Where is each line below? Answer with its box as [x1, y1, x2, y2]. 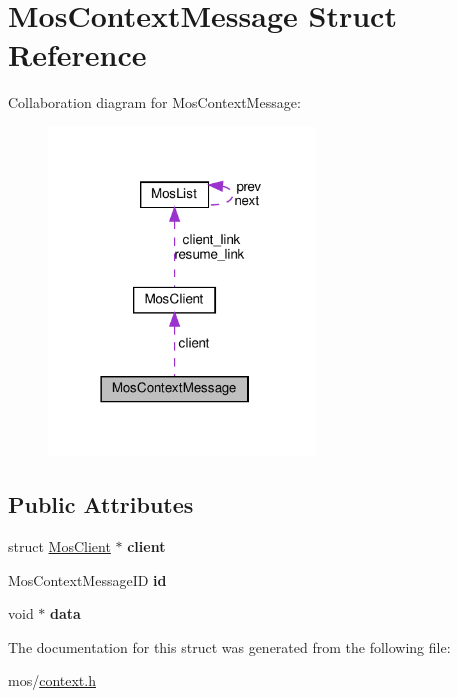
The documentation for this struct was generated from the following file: [8, 636, 451, 657]
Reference [8, 34, 147, 75]
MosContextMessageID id [8, 569, 167, 590]
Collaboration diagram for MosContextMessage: [8, 92, 301, 113]
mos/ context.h [8, 670, 96, 691]
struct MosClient [8, 536, 111, 557]
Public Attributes [8, 489, 194, 520]
